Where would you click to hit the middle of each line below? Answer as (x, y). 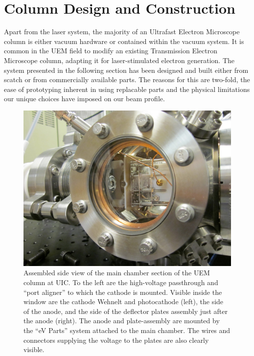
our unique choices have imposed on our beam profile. (84, 99)
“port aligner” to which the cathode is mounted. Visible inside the (123, 292)
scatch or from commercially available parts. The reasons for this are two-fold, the (127, 79)
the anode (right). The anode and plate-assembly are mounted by (122, 321)
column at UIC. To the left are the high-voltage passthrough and (121, 282)
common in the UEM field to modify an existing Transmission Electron (111, 51)
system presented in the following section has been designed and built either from (126, 70)
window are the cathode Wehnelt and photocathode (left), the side (124, 301)
